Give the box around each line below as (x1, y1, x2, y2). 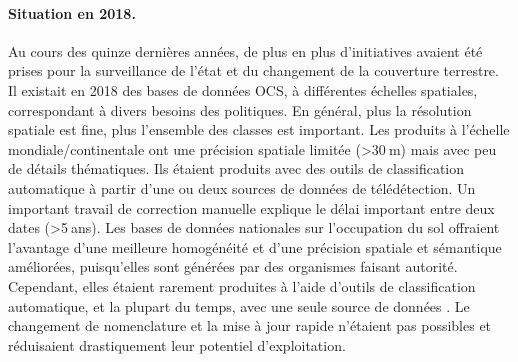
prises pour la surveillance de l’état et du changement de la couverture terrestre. (8, 60, 499, 81)
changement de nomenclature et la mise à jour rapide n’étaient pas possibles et (8, 315, 492, 336)
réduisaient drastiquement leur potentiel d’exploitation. (8, 334, 346, 355)
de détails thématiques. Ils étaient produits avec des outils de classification (8, 158, 465, 179)
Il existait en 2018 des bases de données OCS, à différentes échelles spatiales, (8, 79, 478, 100)
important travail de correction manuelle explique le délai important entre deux (8, 197, 495, 218)
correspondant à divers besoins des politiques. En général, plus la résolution (8, 99, 472, 120)
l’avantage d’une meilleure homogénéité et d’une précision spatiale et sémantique (8, 236, 502, 257)
